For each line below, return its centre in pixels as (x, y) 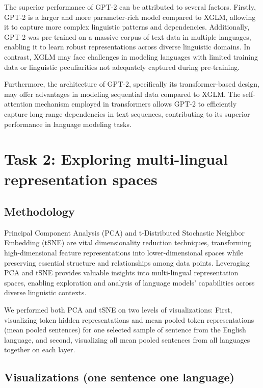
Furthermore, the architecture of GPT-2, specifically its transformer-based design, (132, 84)
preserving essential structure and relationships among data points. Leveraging (127, 262)
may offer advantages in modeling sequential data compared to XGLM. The (122, 94)
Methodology (40, 211)
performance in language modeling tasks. (68, 124)
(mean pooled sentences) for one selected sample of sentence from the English (125, 330)
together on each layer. (40, 350)
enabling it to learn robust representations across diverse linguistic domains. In (127, 47)
